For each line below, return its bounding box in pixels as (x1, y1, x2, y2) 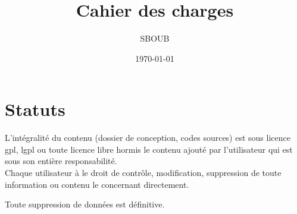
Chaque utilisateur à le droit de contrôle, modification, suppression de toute (5, 166, 282, 179)
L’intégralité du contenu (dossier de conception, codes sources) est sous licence (5, 131, 290, 144)
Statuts (5, 97, 65, 121)
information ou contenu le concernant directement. (5, 178, 189, 190)
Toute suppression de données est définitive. (5, 198, 165, 210)
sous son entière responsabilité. (5, 155, 117, 167)
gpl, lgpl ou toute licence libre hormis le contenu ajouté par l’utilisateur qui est (5, 143, 293, 155)
